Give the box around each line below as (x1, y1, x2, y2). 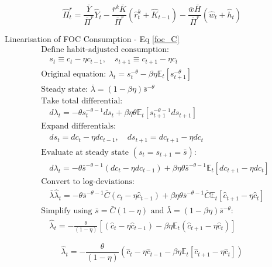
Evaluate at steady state (41, 148, 129, 157)
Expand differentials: (41, 122, 116, 131)
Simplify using (41, 207, 92, 216)
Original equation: (41, 70, 106, 78)
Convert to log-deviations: (41, 177, 135, 186)
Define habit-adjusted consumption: (41, 46, 169, 54)
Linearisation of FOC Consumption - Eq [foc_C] (5, 32, 180, 44)
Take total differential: (41, 97, 123, 106)
